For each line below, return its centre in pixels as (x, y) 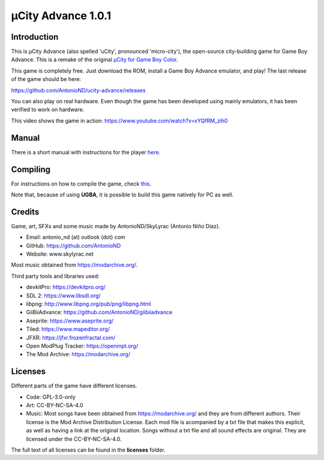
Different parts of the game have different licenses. (74, 386)
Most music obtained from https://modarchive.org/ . (74, 265)
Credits (25, 212)
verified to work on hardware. (48, 110)
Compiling (31, 169)
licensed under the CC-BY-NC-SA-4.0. (74, 439)
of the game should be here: (46, 79)
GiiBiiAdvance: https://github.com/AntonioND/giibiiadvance (99, 312)
